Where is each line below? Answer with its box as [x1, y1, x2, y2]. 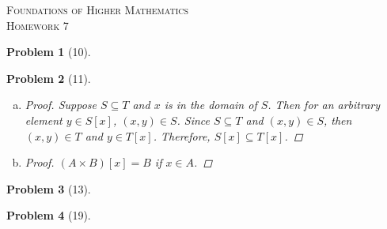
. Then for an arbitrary [267, 96, 381, 113]
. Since [176, 111, 211, 128]
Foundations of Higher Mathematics [6, 2, 189, 17]
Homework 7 [6, 17, 69, 33]
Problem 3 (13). [6, 180, 91, 197]
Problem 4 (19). [6, 207, 91, 223]
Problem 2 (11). [6, 69, 91, 86]
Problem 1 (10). [6, 43, 91, 60]
